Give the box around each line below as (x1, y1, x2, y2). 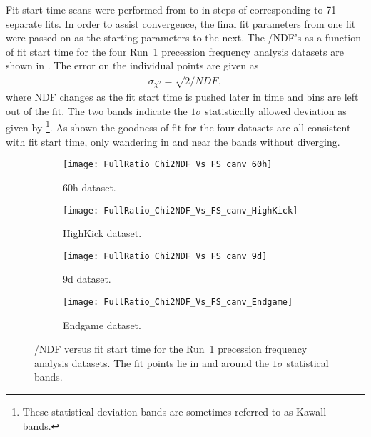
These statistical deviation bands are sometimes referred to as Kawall (22, 404, 327, 419)
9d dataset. (63, 271, 111, 286)
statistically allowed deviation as (205, 103, 347, 118)
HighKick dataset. (63, 226, 142, 241)
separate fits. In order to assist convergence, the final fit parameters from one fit (6, 16, 356, 31)
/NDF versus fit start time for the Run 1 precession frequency (34, 341, 308, 356)
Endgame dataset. (63, 317, 141, 332)
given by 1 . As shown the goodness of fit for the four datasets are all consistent (6, 118, 351, 135)
